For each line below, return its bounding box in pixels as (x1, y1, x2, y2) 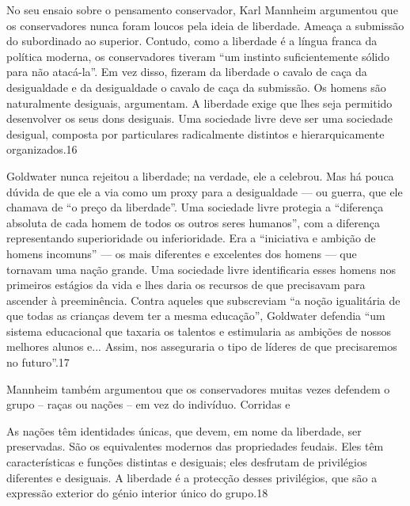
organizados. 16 (6, 141, 78, 158)
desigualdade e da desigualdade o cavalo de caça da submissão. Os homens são (6, 78, 386, 95)
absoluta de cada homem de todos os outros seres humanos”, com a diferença (6, 214, 380, 230)
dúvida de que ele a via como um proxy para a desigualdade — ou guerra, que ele (6, 183, 403, 200)
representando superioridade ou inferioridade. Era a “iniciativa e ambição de (6, 230, 376, 246)
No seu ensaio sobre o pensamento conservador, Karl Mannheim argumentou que (6, 2, 398, 17)
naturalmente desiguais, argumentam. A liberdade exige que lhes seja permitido (6, 94, 393, 111)
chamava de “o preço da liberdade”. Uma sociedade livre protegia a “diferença (6, 199, 384, 215)
